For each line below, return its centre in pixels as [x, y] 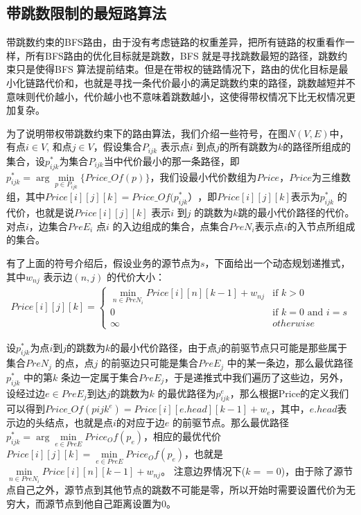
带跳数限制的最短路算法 [86, 13]
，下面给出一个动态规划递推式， [278, 263]
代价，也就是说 [40, 212]
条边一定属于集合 [100, 377]
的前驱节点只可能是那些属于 [284, 347]
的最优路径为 [187, 393]
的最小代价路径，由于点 [164, 347]
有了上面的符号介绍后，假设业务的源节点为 [103, 263]
